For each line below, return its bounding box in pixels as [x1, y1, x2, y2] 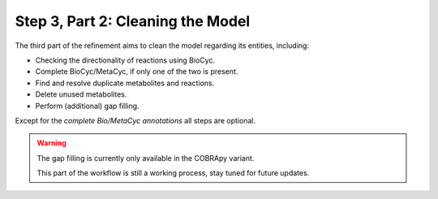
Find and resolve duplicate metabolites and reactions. [35, 78, 215, 88]
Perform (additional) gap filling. [35, 101, 140, 110]
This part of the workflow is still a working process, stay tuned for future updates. [36, 168, 310, 178]
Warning [36, 138, 67, 148]
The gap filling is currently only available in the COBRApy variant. [36, 153, 255, 162]
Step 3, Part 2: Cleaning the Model [15, 12, 251, 30]
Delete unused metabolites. [35, 89, 127, 99]
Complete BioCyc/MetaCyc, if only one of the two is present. [35, 67, 238, 76]
